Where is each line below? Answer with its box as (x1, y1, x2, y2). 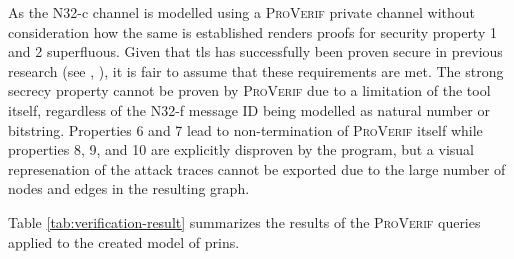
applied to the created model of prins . (8, 231, 240, 252)
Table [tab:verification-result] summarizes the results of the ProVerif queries (8, 211, 481, 232)
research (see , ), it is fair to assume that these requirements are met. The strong (8, 60, 504, 81)
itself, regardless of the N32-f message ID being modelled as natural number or (8, 99, 490, 120)
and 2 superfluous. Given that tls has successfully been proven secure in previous (8, 41, 503, 62)
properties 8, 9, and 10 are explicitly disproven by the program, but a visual (8, 139, 475, 160)
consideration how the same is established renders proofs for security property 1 (8, 21, 497, 42)
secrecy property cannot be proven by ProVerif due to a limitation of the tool (8, 80, 491, 101)
